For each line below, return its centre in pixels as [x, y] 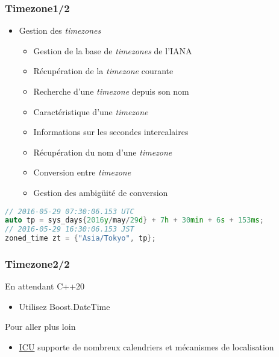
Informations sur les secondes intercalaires [111, 132]
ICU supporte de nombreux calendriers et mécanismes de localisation [146, 347]
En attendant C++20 [45, 286]
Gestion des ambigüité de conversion [101, 192]
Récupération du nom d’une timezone [103, 152]
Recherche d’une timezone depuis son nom [111, 91]
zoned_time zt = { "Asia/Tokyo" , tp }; [80, 239]
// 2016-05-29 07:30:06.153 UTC [70, 211]
